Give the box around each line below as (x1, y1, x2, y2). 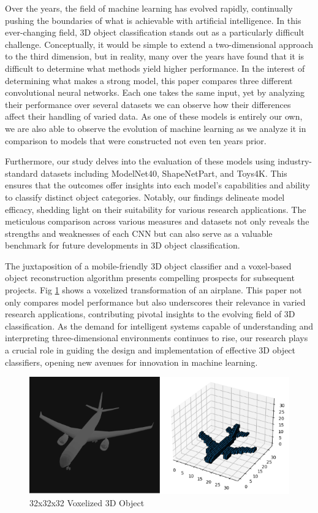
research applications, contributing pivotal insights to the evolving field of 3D (5, 307, 295, 320)
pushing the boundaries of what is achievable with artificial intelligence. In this (5, 13, 301, 26)
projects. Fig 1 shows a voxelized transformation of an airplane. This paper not (5, 283, 302, 296)
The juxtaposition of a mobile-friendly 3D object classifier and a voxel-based (5, 259, 292, 272)
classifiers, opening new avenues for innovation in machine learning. (5, 355, 258, 368)
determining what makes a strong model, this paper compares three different (5, 74, 293, 87)
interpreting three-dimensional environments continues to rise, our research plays (5, 331, 308, 344)
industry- (278, 155, 312, 168)
